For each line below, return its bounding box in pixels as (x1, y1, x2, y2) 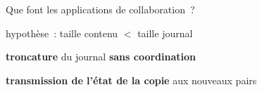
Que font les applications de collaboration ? (6, 2, 195, 16)
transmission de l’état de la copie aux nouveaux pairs (6, 72, 257, 87)
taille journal (137, 25, 193, 40)
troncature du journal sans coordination (6, 49, 196, 64)
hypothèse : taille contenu (6, 25, 118, 40)
